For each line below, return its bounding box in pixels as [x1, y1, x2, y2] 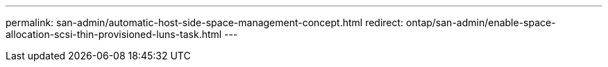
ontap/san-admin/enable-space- [406, 17, 556, 28]
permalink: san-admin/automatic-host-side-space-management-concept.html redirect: [6, 17, 404, 28]
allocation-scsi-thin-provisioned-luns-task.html [6, 28, 222, 40]
